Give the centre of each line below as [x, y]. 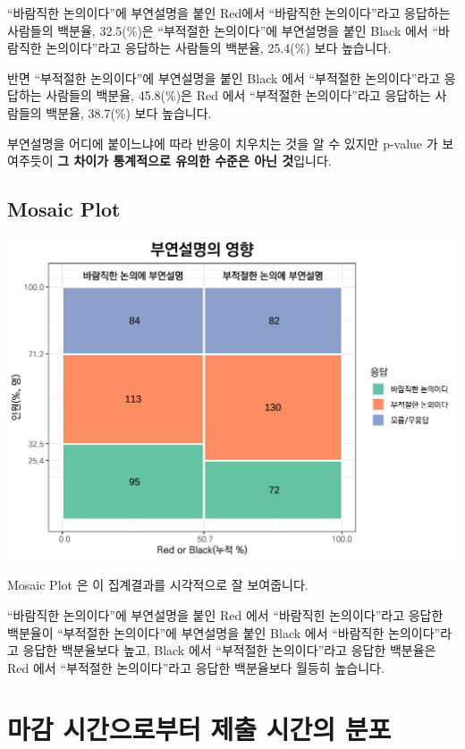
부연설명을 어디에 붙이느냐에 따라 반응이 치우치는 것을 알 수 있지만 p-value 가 [223, 143]
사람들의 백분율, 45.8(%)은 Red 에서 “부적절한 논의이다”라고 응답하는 [238, 95]
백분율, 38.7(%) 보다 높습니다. [129, 112]
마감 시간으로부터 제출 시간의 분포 [199, 729]
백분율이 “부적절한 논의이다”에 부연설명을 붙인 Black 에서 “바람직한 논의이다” [224, 632]
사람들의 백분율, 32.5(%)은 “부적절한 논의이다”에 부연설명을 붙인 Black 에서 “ [223, 30]
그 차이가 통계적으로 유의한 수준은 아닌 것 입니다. [194, 161]
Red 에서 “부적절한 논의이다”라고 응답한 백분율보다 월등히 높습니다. [196, 667]
